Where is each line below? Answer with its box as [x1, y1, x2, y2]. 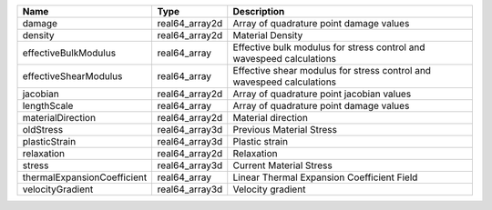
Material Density [232, 29, 303, 41]
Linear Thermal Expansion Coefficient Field [232, 171, 418, 184]
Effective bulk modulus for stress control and [232, 41, 425, 54]
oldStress [22, 124, 64, 135]
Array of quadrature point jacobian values [232, 87, 412, 100]
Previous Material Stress [232, 124, 337, 135]
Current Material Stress [232, 159, 333, 172]
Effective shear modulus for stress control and [232, 65, 432, 76]
